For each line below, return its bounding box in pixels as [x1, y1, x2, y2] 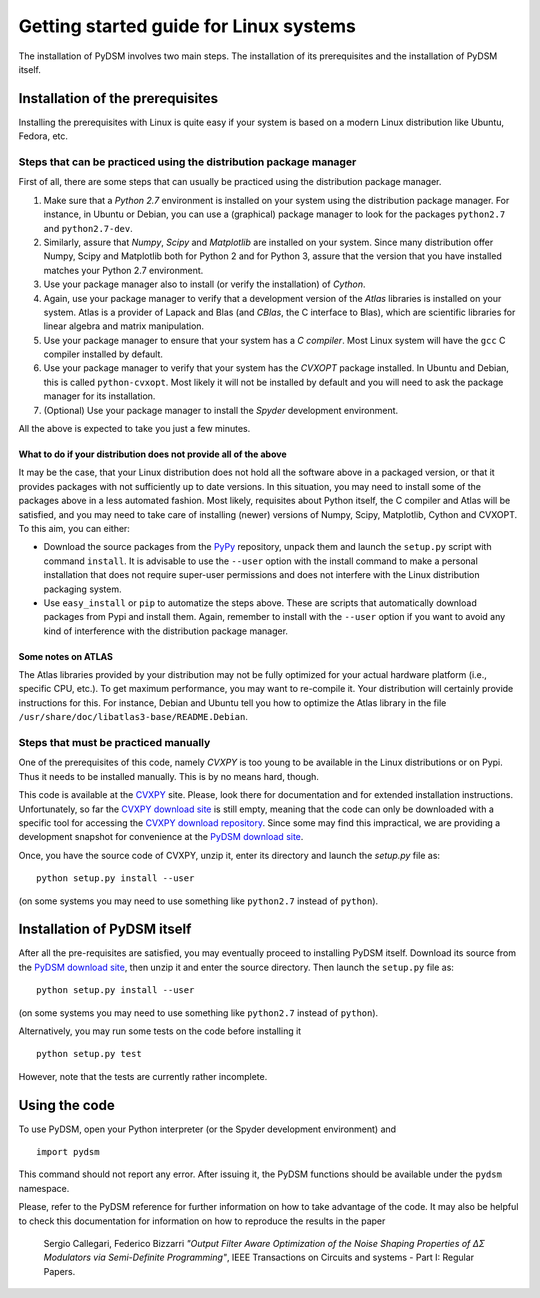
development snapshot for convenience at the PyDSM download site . [18, 831, 304, 843]
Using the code [18, 1096, 115, 1114]
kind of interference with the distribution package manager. [43, 625, 289, 637]
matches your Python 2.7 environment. [43, 264, 204, 276]
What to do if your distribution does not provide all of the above [18, 448, 287, 460]
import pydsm [36, 1146, 100, 1158]
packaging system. [43, 583, 122, 595]
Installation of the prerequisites [18, 90, 219, 107]
